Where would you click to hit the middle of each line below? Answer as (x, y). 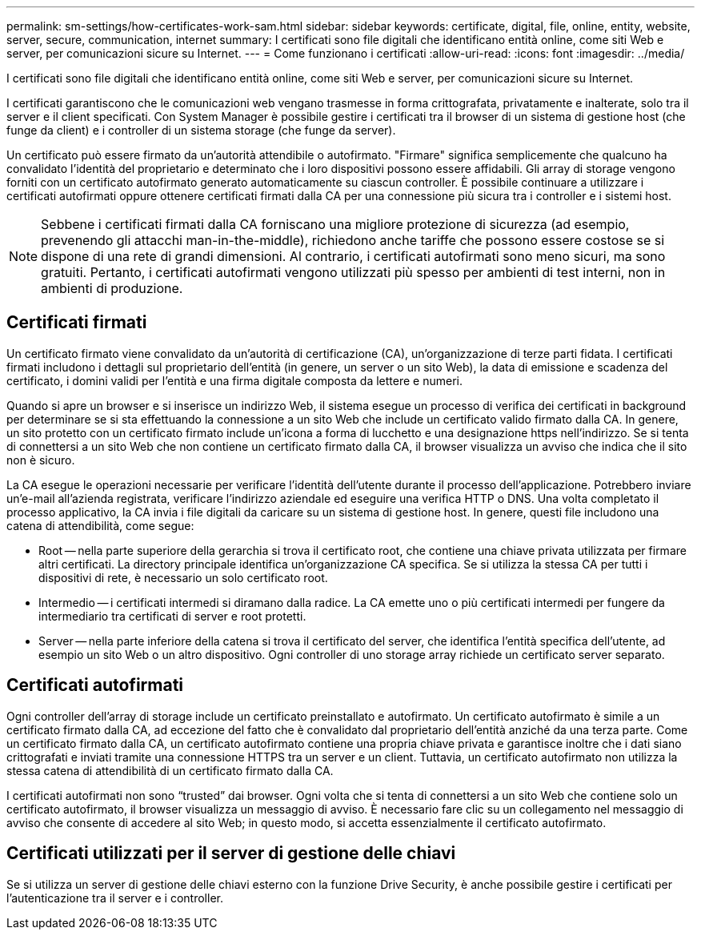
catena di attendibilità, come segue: (100, 525)
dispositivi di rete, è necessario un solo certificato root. (183, 577)
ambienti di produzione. (112, 288)
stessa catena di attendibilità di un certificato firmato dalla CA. (170, 770)
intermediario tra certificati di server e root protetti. (172, 616)
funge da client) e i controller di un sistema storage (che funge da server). (201, 130)
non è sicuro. (41, 460)
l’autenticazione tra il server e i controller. (115, 898)
